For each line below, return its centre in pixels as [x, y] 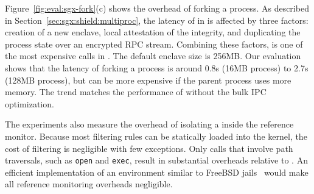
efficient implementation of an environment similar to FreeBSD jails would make [157, 172]
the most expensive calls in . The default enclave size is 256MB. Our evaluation [153, 56]
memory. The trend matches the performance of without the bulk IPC [136, 92]
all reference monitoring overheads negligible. [89, 184]
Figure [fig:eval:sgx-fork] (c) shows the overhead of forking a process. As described [157, 8]
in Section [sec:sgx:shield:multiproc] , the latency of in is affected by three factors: [157, 20]
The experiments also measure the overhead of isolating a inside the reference [149, 124]
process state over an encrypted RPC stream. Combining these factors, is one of [154, 44]
